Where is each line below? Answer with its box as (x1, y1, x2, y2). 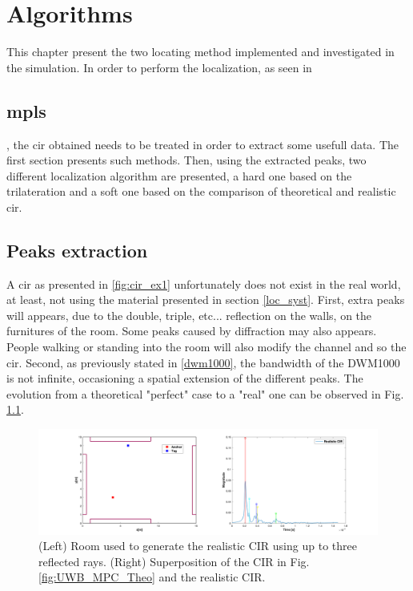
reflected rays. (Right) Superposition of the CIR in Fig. (38, 553, 310, 569)
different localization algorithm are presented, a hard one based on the (6, 167, 352, 184)
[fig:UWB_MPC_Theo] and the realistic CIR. (38, 569, 266, 585)
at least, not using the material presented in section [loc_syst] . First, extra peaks (6, 291, 405, 308)
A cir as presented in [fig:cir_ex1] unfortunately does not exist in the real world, (6, 275, 401, 292)
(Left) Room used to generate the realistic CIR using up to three (38, 537, 357, 554)
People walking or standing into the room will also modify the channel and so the (6, 338, 407, 355)
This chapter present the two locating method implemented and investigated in (6, 43, 395, 60)
